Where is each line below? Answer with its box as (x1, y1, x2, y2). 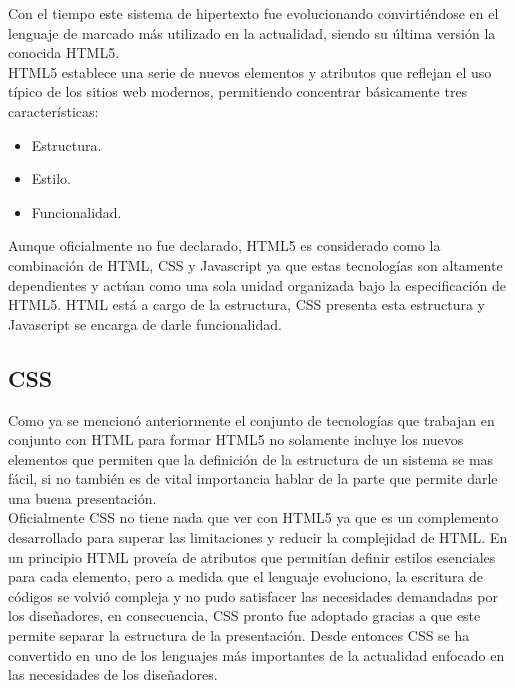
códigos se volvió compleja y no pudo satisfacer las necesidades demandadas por (8, 585, 498, 606)
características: (8, 100, 99, 121)
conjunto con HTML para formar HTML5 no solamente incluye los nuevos (8, 429, 464, 450)
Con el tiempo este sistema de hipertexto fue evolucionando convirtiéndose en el (8, 3, 499, 23)
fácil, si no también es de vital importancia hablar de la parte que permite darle (8, 468, 498, 489)
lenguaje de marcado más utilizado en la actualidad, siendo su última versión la (8, 22, 496, 43)
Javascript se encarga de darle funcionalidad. (8, 313, 282, 334)
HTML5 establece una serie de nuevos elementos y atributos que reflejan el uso (8, 61, 492, 82)
